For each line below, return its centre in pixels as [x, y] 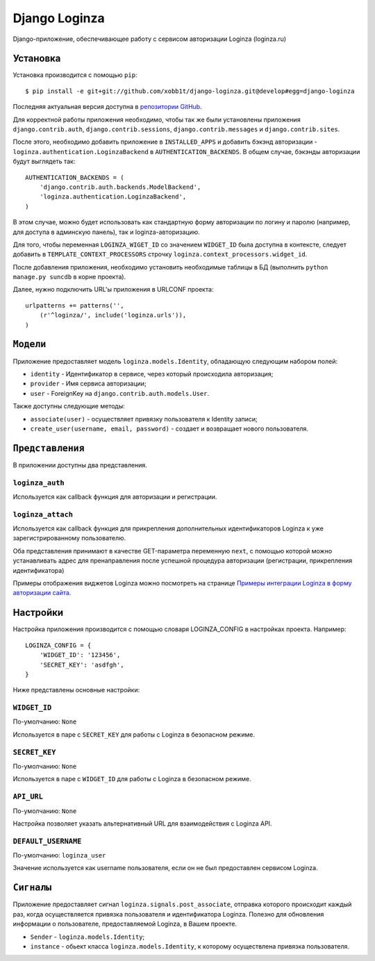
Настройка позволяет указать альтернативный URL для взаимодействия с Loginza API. [142, 824]
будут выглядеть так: [44, 161]
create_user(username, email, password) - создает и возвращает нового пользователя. [169, 428]
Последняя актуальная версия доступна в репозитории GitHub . [107, 107]
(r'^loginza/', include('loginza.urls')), [113, 315]
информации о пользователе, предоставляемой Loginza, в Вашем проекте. [125, 924]
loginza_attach [43, 514]
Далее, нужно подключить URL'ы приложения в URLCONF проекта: [113, 290]
